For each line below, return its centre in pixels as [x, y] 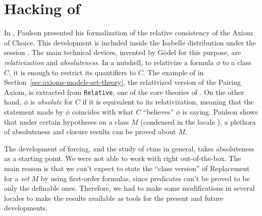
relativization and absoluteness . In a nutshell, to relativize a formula [109, 62]
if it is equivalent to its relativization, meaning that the [168, 102]
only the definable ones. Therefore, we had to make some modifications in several [129, 188]
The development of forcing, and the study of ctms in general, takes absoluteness [129, 148]
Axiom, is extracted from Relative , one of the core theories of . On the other [124, 92]
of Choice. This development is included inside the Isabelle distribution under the [130, 42]
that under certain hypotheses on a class [67, 121]
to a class [237, 62]
